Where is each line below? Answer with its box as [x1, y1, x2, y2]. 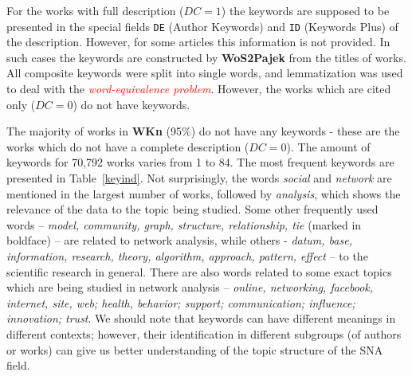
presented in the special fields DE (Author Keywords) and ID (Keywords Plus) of [6, 18, 398, 34]
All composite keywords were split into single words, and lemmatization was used [6, 65, 403, 81]
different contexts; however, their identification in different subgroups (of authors [6, 325, 402, 342]
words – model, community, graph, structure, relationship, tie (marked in [6, 216, 362, 233]
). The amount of [286, 138, 371, 155]
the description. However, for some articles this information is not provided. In [6, 33, 390, 50]
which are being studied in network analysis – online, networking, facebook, [6, 279, 374, 296]
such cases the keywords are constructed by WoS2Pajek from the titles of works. [6, 49, 406, 65]
